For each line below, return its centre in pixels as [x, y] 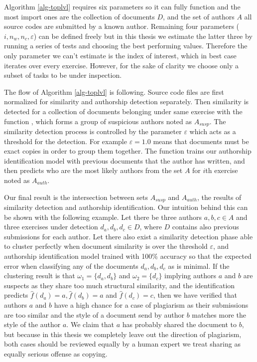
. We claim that [90, 324]
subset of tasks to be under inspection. [63, 75]
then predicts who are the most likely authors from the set [93, 170]
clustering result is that [40, 275]
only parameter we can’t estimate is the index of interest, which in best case [120, 55]
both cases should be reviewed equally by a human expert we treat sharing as [122, 344]
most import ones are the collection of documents [79, 16]
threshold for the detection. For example [65, 141]
